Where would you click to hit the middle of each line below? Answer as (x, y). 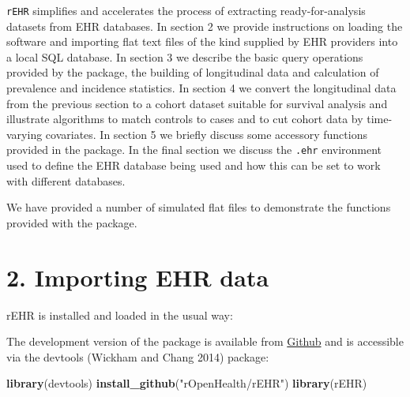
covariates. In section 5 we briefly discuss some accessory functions (206, 134)
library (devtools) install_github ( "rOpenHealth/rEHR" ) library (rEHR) (187, 383)
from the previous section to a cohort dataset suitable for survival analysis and (197, 103)
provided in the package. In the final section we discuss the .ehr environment (194, 150)
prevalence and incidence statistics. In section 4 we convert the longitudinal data (201, 88)
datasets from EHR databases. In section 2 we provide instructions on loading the (205, 26)
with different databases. (66, 180)
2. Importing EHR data (138, 277)
